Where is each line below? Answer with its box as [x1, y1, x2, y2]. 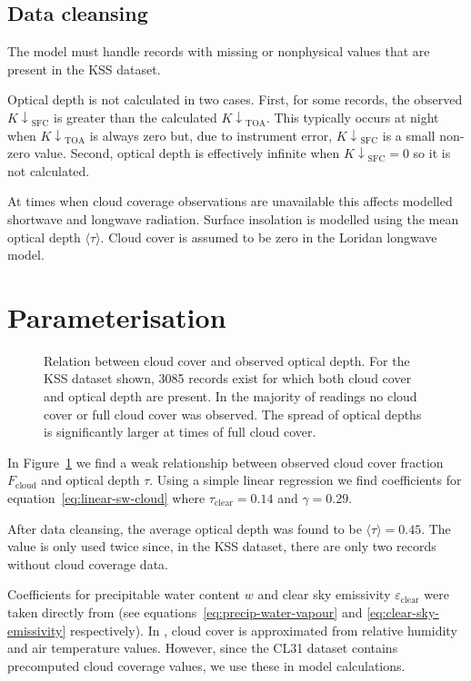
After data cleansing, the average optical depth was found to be [7, 518, 362, 538]
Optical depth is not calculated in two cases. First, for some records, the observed [7, 90, 463, 109]
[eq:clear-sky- [366, 602, 439, 621]
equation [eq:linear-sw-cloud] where [7, 489, 205, 508]
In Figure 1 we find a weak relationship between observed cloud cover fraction [7, 452, 444, 471]
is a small [382, 125, 436, 144]
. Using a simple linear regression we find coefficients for [149, 470, 462, 489]
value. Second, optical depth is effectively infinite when [34, 143, 340, 163]
